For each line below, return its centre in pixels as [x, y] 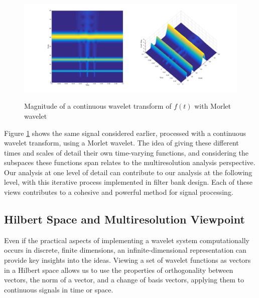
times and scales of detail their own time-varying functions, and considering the [126, 152]
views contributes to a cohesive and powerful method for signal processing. [119, 192]
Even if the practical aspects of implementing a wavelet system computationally [127, 240]
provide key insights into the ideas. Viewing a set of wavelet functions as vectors [127, 260]
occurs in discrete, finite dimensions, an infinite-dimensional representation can [125, 250]
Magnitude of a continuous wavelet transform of [98, 106]
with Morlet [213, 106]
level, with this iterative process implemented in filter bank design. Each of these [128, 182]
